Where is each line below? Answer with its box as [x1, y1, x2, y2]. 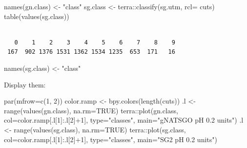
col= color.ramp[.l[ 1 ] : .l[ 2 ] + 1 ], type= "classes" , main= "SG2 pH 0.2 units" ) [4, 134, 217, 144]
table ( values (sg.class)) [4, 11, 69, 21]
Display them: [4, 79, 46, 89]
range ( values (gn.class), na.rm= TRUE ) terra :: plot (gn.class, [4, 105, 178, 115]
